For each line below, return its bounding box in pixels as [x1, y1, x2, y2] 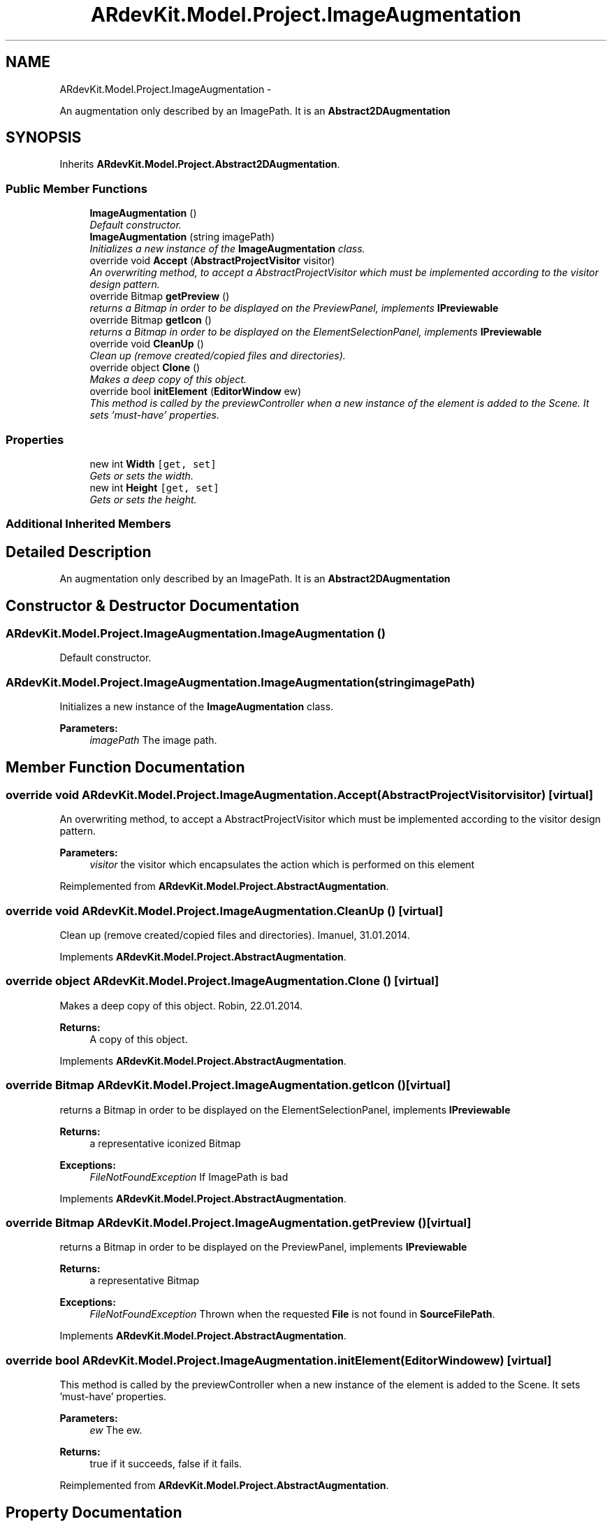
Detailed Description [6, 542, 152, 561]
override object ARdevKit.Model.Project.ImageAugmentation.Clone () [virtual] [6, 974, 439, 989]
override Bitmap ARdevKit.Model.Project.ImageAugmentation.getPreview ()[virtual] [6, 1215, 472, 1230]
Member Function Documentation [6, 758, 245, 776]
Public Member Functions [6, 181, 147, 196]
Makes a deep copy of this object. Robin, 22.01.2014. [59, 999, 303, 1012]
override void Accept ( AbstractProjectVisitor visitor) [89, 254, 335, 267]
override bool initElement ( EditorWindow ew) [89, 385, 302, 398]
